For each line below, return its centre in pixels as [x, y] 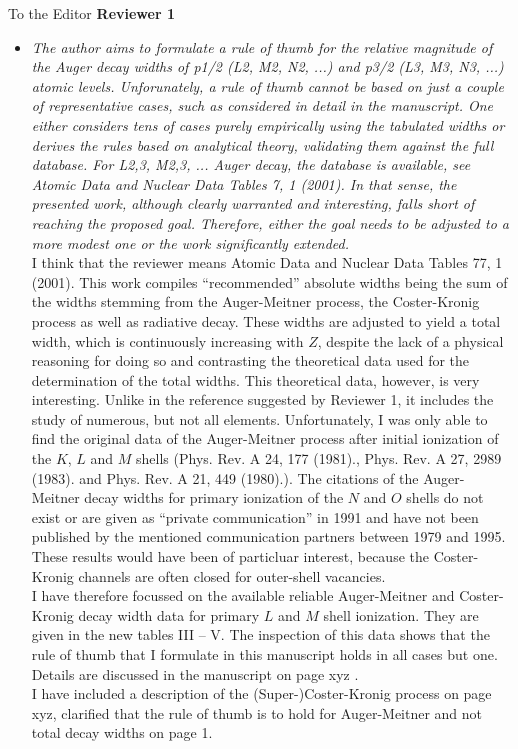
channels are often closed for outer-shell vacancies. [232, 575]
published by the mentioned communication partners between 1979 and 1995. [268, 536]
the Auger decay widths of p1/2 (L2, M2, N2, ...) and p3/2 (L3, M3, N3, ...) [267, 66]
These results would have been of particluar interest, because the [230, 556]
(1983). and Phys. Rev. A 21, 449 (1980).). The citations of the [225, 477]
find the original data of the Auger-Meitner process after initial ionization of [265, 438]
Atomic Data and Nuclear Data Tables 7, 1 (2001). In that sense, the [244, 183]
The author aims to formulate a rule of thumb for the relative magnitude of [262, 46]
